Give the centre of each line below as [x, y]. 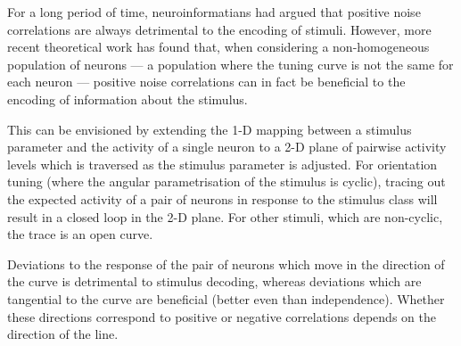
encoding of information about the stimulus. [128, 99]
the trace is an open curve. [80, 234]
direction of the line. [63, 334]
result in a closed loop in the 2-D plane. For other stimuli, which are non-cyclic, [225, 216]
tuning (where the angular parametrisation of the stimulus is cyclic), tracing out [226, 181]
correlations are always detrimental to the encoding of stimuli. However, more [219, 29]
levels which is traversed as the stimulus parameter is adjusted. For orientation [222, 164]
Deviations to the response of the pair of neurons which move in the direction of [226, 264]
